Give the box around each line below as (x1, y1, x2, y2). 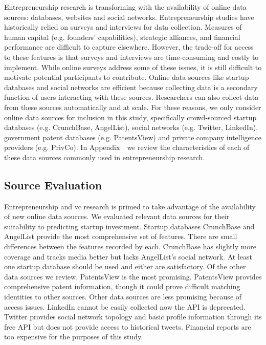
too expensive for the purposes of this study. (4, 331, 143, 342)
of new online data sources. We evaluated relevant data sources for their (4, 211, 230, 222)
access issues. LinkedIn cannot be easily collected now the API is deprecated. (4, 301, 246, 312)
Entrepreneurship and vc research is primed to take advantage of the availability (4, 201, 256, 211)
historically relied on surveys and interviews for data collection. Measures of (4, 21, 242, 32)
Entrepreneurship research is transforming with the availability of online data (4, 2, 247, 12)
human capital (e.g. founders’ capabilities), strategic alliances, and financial (4, 31, 240, 42)
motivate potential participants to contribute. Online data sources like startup (4, 72, 249, 82)
